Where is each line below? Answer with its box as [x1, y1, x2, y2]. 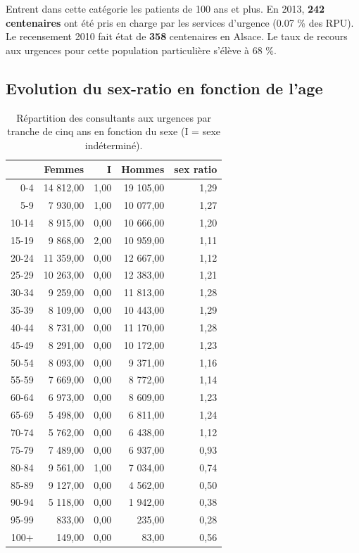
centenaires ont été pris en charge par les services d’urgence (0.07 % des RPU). [6, 15, 354, 30]
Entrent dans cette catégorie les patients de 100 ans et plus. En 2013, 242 [6, 1, 325, 15]
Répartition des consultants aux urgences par [16, 110, 211, 125]
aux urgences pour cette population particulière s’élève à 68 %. [6, 42, 277, 57]
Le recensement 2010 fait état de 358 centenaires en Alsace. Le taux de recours [6, 29, 348, 44]
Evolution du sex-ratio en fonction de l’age [6, 77, 323, 98]
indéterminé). [84, 137, 143, 152]
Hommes [121, 162, 165, 177]
